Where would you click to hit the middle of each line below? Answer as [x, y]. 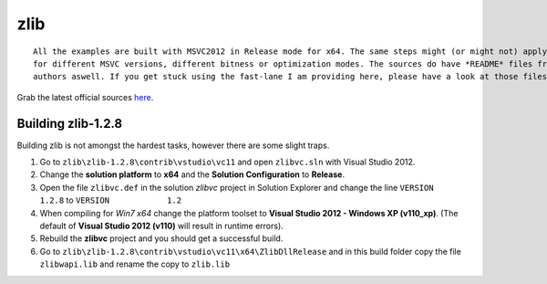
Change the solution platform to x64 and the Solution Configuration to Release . [192, 174]
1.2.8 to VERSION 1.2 [111, 200]
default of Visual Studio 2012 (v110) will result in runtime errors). [162, 226]
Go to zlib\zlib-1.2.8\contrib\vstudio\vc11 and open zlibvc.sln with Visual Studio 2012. [227, 162]
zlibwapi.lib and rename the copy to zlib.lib [135, 264]
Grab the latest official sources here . [85, 97]
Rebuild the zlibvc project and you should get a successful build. [161, 238]
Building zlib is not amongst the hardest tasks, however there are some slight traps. [173, 145]
